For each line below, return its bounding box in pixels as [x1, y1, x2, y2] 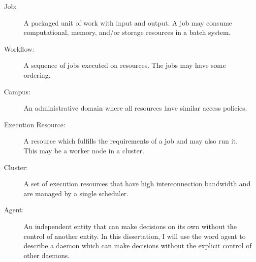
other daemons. [24, 250, 70, 260]
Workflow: [4, 43, 34, 54]
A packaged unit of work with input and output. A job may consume [24, 17, 232, 28]
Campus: [4, 86, 31, 96]
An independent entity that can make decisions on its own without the [24, 221, 237, 231]
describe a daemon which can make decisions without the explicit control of [24, 240, 252, 251]
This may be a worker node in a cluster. [24, 145, 144, 155]
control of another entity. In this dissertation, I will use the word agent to [24, 231, 246, 241]
